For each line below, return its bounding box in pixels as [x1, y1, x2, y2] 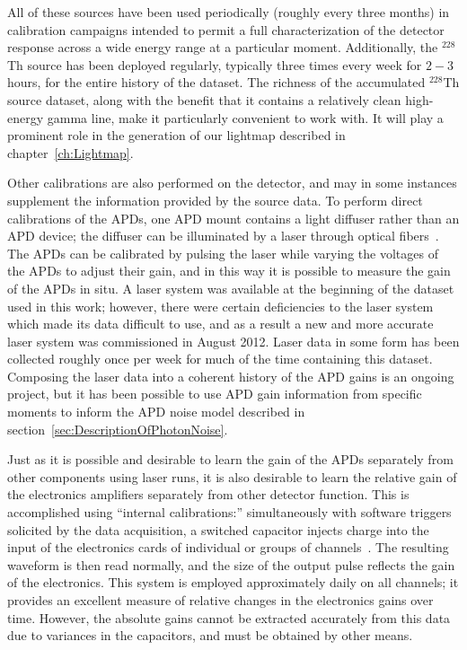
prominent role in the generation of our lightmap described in [7, 126, 346, 145]
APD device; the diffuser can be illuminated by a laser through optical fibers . [7, 226, 439, 245]
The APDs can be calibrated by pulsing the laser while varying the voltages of [7, 243, 438, 262]
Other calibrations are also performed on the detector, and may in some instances [7, 173, 457, 192]
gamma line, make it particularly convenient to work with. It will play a [47, 108, 444, 127]
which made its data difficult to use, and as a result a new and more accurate [7, 314, 434, 333]
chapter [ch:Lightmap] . [7, 143, 134, 162]
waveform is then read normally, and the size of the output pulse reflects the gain [7, 555, 455, 574]
